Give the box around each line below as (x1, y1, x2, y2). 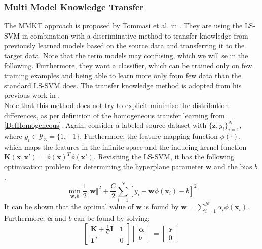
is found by (144, 201, 179, 212)
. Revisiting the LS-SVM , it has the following (93, 151, 234, 162)
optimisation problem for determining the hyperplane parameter (4, 161, 204, 171)
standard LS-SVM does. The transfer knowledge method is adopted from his (4, 80, 242, 90)
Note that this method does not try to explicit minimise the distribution (4, 99, 229, 110)
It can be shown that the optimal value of (4, 201, 134, 212)
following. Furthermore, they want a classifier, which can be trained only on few (4, 60, 252, 70)
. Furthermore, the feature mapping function (80, 130, 218, 141)
